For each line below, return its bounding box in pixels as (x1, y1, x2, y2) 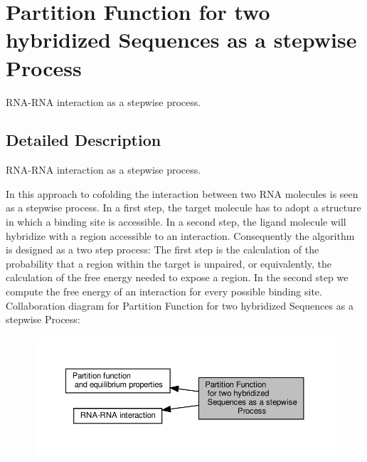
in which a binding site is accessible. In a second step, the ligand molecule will (6, 214, 346, 229)
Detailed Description (6, 129, 161, 151)
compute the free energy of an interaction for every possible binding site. (6, 284, 322, 299)
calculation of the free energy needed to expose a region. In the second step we (6, 270, 349, 285)
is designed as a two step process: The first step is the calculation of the (6, 242, 319, 257)
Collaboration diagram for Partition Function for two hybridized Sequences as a (6, 298, 353, 313)
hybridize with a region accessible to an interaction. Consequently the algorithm (6, 228, 355, 243)
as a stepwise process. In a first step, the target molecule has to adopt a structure (6, 200, 361, 215)
